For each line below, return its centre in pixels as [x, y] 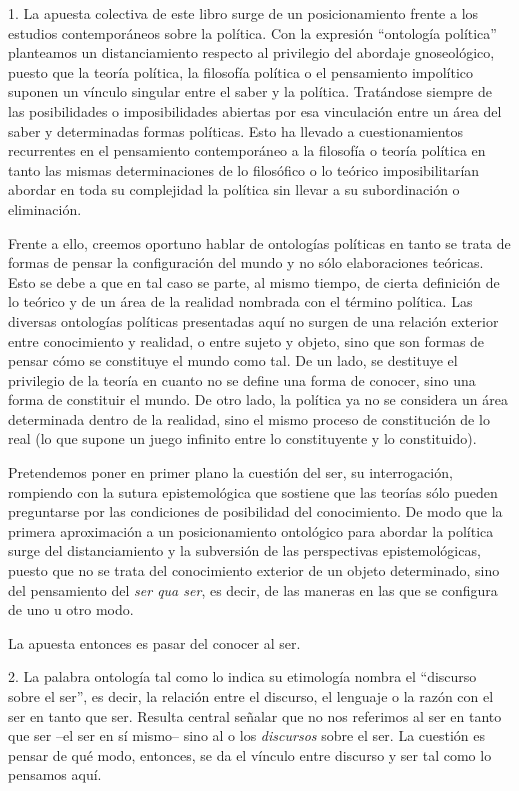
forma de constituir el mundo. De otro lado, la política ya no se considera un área [258, 399]
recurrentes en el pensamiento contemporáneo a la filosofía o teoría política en [247, 150]
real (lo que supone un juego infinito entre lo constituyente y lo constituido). [242, 438]
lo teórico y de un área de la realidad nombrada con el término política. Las [240, 301]
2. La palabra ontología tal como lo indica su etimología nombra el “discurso [242, 676]
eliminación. [45, 208]
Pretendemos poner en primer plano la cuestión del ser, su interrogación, [230, 472]
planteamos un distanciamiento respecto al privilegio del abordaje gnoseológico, [251, 52]
